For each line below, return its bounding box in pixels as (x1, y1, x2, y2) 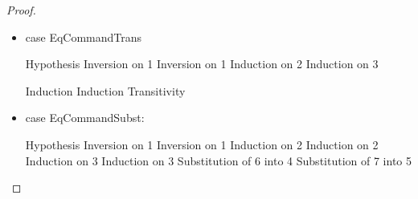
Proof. (6, 2, 36, 18)
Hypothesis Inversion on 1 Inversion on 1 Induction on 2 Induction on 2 (25, 136, 379, 152)
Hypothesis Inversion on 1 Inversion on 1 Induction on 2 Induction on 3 (25, 55, 379, 72)
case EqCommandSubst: (25, 109, 145, 126)
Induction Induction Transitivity (25, 82, 186, 99)
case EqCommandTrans (25, 28, 142, 45)
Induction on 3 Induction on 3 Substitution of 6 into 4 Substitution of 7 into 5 (25, 152, 412, 169)
